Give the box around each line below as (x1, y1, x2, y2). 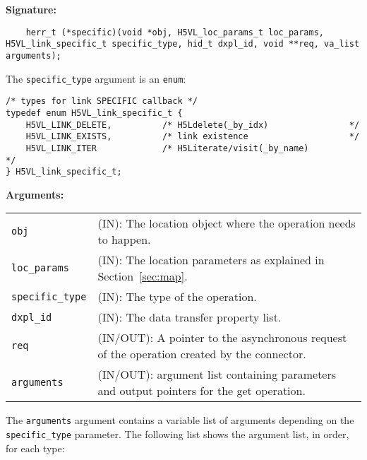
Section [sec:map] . (97, 268, 188, 285)
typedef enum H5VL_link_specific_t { (6, 107, 183, 118)
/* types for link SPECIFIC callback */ (6, 96, 198, 107)
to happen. (97, 231, 151, 248)
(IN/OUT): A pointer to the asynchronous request (97, 329, 347, 346)
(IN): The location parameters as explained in (97, 252, 325, 269)
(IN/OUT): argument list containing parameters (97, 366, 337, 383)
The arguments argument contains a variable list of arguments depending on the (6, 413, 354, 427)
